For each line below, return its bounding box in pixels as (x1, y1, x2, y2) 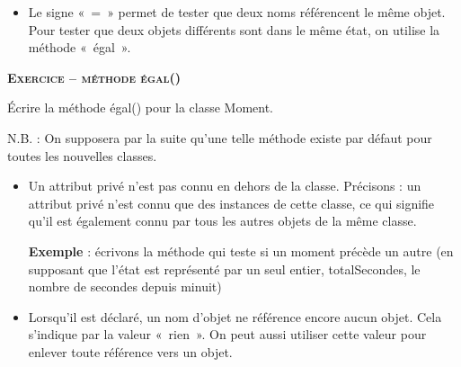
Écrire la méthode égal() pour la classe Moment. (7, 98, 274, 117)
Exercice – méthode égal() (7, 67, 182, 86)
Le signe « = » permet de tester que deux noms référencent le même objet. (28, 3, 446, 21)
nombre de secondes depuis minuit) (28, 277, 222, 296)
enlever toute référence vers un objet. (28, 342, 233, 361)
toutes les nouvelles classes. (7, 146, 157, 165)
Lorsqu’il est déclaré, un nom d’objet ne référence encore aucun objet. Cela (28, 307, 442, 326)
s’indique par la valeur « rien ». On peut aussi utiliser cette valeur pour (28, 325, 427, 344)
